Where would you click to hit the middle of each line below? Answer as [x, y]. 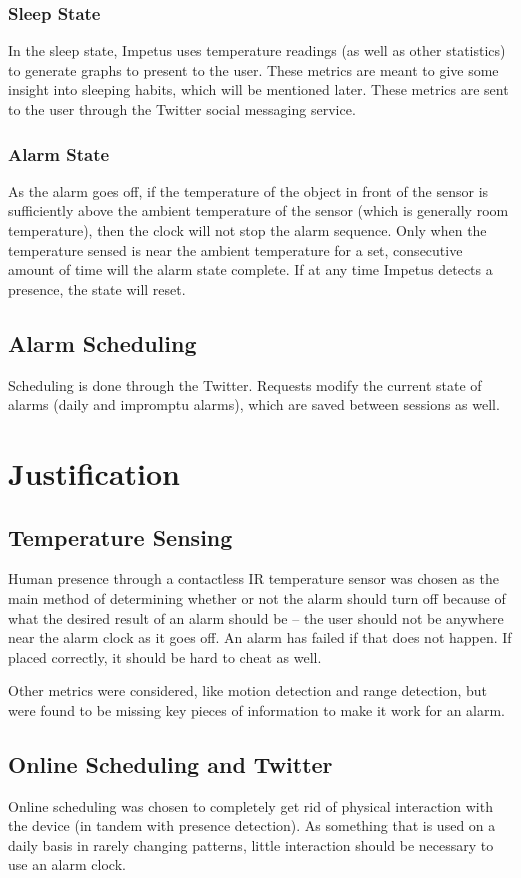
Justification [94, 472]
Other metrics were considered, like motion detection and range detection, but [248, 690]
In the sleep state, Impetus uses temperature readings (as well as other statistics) [257, 50]
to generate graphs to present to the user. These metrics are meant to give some [253, 69]
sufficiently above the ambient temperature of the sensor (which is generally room [258, 210]
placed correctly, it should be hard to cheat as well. [165, 656]
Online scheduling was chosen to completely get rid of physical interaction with [250, 805]
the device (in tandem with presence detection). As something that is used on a [252, 825]
